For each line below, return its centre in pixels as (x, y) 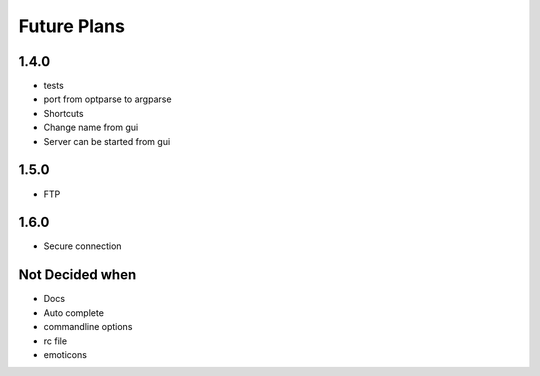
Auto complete (74, 312)
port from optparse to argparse (107, 99)
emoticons (65, 354)
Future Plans (71, 26)
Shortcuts (63, 113)
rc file (55, 341)
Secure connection (82, 246)
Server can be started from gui (107, 141)
